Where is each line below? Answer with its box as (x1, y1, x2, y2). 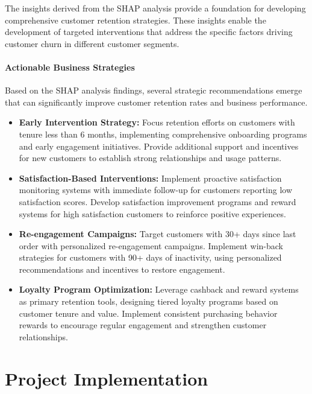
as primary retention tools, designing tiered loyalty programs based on (19, 295, 278, 308)
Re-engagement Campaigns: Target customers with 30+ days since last (19, 227, 296, 240)
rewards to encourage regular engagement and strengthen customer (19, 319, 267, 331)
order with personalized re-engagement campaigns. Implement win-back (19, 239, 283, 252)
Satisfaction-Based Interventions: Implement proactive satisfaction (19, 171, 282, 184)
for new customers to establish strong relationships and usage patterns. (19, 151, 282, 164)
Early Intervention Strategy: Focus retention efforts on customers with (19, 116, 295, 129)
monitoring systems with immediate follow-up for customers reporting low (19, 183, 293, 196)
